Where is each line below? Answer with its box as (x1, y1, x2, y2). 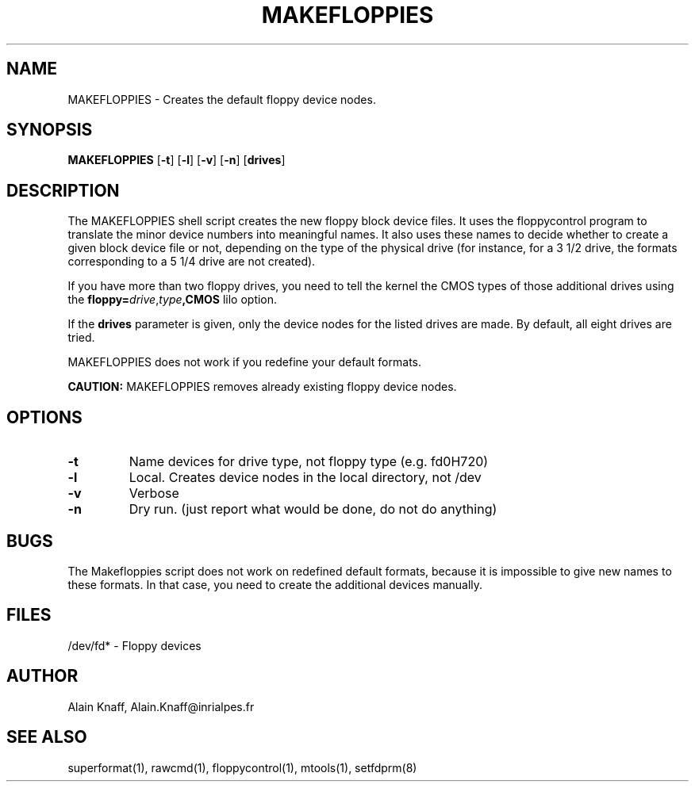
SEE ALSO (6, 727, 87, 748)
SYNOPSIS (6, 120, 93, 140)
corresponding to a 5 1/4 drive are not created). (67, 254, 316, 269)
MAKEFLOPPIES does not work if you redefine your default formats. (67, 355, 421, 369)
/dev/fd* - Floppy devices (67, 638, 202, 652)
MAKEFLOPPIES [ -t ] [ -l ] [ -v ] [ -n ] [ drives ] (67, 153, 286, 167)
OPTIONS (6, 407, 83, 427)
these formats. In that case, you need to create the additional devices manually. (67, 577, 483, 591)
